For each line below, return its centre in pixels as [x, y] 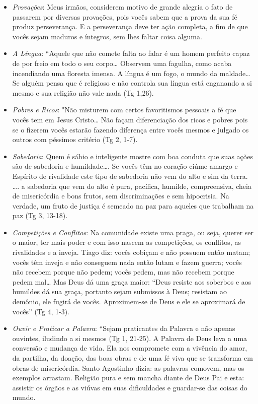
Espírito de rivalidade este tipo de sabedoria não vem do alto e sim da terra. [130, 176]
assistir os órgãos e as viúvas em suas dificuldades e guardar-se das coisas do [130, 387]
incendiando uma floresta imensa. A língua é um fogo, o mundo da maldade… [131, 73]
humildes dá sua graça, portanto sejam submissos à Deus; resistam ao [119, 291]
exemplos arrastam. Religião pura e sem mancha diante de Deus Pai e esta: [128, 378]
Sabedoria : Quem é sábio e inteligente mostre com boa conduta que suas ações [133, 156]
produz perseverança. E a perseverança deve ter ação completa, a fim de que [130, 26]
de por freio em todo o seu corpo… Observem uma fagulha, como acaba [122, 63]
